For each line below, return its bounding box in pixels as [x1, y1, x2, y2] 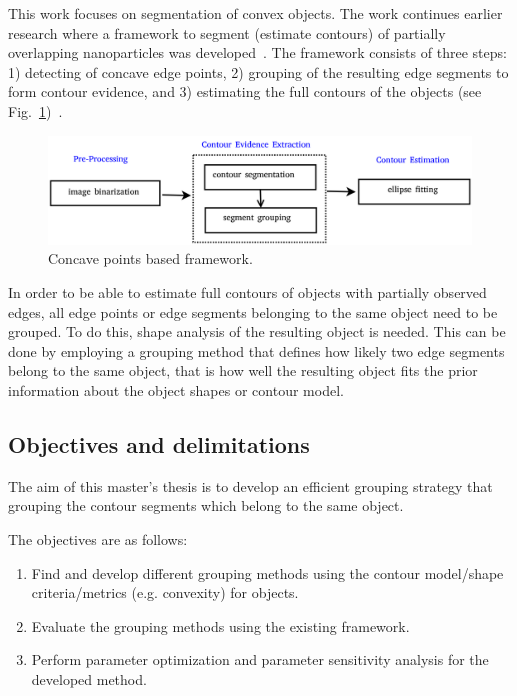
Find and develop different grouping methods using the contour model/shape [31, 562, 504, 583]
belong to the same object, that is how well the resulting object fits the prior [8, 360, 478, 381]
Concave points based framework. [48, 248, 253, 269]
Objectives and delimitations [8, 429, 310, 460]
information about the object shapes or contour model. [8, 380, 344, 401]
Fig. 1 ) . [8, 100, 63, 121]
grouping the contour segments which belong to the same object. [8, 495, 404, 516]
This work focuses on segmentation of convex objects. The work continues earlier [8, 3, 503, 23]
